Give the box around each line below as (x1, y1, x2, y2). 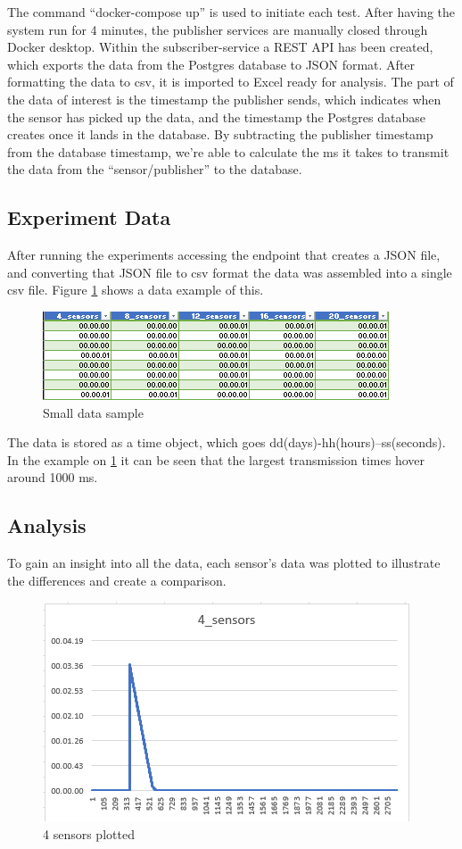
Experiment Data (7, 204, 171, 231)
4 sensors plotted (43, 824, 135, 843)
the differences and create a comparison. (7, 570, 227, 589)
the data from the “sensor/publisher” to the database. (7, 160, 302, 179)
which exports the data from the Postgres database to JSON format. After (7, 54, 416, 73)
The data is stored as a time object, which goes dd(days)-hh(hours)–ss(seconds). (7, 433, 446, 452)
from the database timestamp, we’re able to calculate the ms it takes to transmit (7, 142, 450, 161)
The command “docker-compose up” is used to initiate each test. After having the (7, 3, 455, 21)
